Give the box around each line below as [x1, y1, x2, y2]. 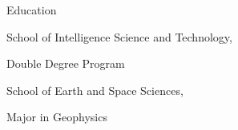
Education [6, 2, 57, 18]
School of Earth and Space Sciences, [6, 81, 184, 98]
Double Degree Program [6, 55, 125, 72]
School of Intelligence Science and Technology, [6, 28, 232, 45]
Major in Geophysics [6, 108, 107, 125]
